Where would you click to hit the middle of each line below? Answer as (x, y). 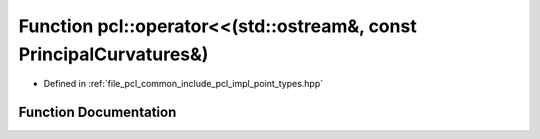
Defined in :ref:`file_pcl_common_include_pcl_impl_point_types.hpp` (183, 84)
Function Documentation (97, 112)
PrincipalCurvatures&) (113, 54)
